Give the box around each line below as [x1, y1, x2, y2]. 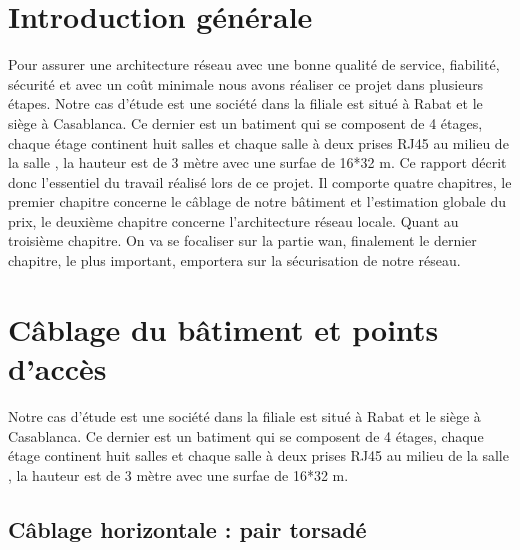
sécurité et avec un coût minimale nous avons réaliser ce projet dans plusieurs [8, 73, 484, 94]
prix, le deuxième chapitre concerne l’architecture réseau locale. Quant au [8, 210, 459, 231]
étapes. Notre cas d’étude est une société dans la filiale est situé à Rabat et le [8, 93, 483, 114]
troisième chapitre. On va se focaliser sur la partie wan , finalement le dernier [8, 230, 477, 251]
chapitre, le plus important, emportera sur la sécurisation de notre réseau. [8, 250, 461, 271]
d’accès [8, 348, 107, 389]
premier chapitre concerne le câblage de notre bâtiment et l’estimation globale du [8, 191, 507, 212]
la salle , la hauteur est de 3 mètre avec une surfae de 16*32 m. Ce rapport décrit [8, 152, 507, 173]
